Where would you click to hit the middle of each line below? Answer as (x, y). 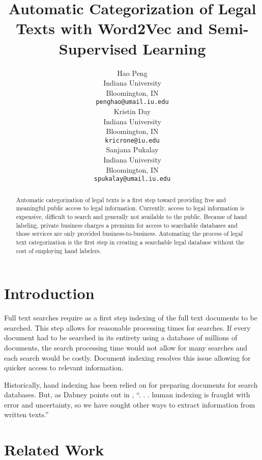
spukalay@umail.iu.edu (132, 179)
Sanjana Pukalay (132, 150)
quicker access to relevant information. (64, 368)
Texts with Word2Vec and (109, 28)
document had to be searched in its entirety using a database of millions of (121, 337)
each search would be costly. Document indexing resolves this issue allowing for (127, 357)
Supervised (98, 48)
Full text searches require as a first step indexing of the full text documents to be (131, 318)
